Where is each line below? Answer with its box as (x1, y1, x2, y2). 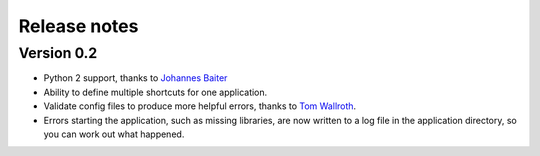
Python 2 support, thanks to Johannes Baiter (43, 72, 228, 84)
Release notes (18, 15, 139, 37)
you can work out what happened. (43, 128, 185, 140)
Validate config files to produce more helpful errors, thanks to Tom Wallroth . (43, 100, 357, 112)
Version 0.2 (18, 44, 98, 62)
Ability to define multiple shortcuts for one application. (43, 86, 268, 98)
